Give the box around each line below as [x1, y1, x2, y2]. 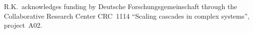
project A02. [4, 20, 43, 30]
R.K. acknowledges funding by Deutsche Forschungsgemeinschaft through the [4, 1, 237, 11]
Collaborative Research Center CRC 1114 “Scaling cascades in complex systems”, [4, 11, 250, 21]
